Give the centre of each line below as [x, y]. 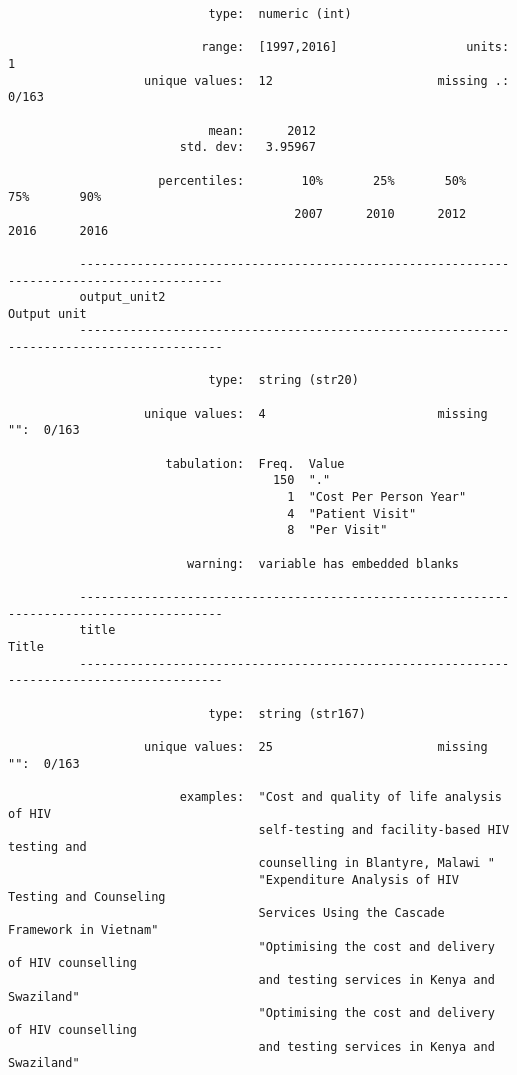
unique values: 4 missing [316, 413]
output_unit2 [122, 297]
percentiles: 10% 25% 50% [312, 180]
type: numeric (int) [280, 14]
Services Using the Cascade [351, 913]
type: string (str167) [287, 713]
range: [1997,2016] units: [355, 47]
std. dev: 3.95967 [247, 147]
